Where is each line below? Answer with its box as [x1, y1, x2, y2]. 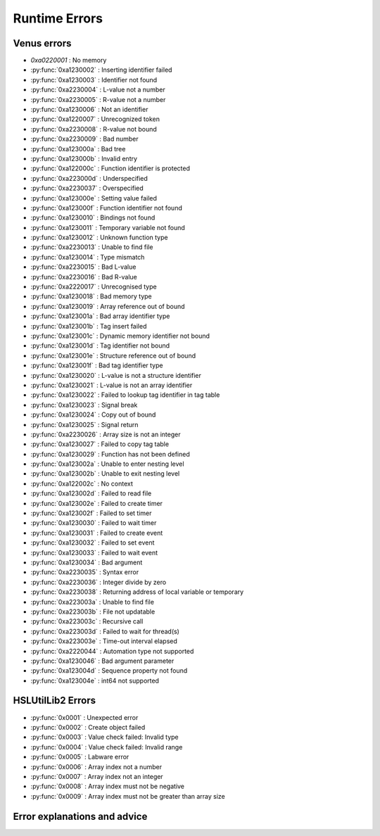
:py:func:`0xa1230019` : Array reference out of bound [30, 302, 186, 310]
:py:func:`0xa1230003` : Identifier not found [30, 75, 158, 84]
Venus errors [13, 37, 72, 49]
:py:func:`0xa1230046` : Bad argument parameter [30, 657, 175, 665]
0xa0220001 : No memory [30, 56, 107, 65]
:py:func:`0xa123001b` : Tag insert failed [30, 322, 147, 330]
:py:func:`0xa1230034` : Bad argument [30, 558, 143, 566]
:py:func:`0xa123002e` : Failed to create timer [30, 499, 163, 507]
